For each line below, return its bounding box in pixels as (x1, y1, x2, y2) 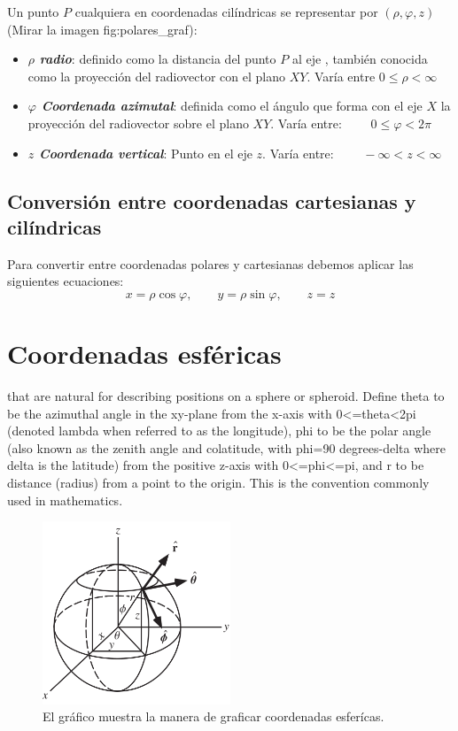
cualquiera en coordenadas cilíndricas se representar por (74, 3, 378, 20)
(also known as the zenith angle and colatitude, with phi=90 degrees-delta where (7, 438, 446, 457)
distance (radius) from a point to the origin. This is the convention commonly (7, 473, 430, 492)
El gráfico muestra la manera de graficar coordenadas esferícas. (43, 707, 384, 726)
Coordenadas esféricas (7, 335, 282, 372)
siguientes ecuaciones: (7, 272, 124, 290)
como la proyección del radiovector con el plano (27, 66, 286, 85)
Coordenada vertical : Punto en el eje (39, 143, 252, 162)
